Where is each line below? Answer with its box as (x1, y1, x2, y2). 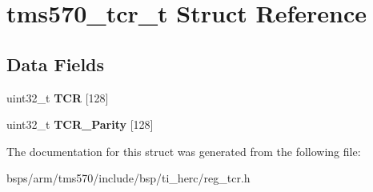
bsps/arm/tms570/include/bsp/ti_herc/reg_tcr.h (6, 170, 251, 186)
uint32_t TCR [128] (6, 89, 109, 106)
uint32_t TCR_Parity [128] (6, 116, 154, 133)
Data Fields (6, 51, 105, 76)
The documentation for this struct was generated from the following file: (6, 142, 361, 159)
